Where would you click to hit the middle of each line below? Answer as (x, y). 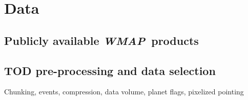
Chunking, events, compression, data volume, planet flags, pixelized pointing (124, 92)
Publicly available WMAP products (101, 40)
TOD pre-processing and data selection (110, 70)
